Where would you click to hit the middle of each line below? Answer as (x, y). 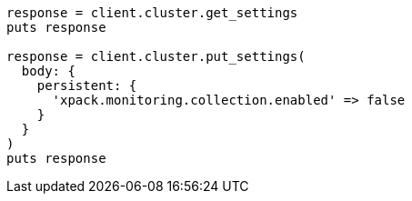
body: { (48, 71)
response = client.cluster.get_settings (152, 13)
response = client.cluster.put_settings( (156, 56)
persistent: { (87, 85)
